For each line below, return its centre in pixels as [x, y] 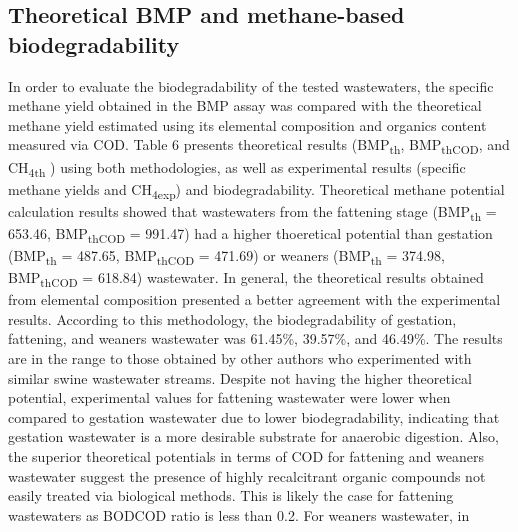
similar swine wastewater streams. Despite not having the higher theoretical [240, 377]
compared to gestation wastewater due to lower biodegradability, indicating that [254, 416]
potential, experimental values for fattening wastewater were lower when [229, 397]
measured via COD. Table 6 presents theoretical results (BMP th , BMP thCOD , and [259, 146]
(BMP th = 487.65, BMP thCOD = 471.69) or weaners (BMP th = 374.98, [226, 256]
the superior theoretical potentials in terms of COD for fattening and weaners [246, 456]
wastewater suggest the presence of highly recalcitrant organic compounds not [247, 475]
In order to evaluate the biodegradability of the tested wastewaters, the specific [251, 85]
